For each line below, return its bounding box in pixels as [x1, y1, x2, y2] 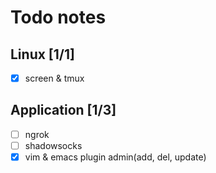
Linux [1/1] [10, 46, 75, 63]
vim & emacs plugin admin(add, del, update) [24, 151, 207, 163]
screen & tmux [24, 72, 85, 84]
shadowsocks [24, 139, 83, 151]
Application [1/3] [10, 102, 117, 119]
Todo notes [10, 6, 107, 29]
